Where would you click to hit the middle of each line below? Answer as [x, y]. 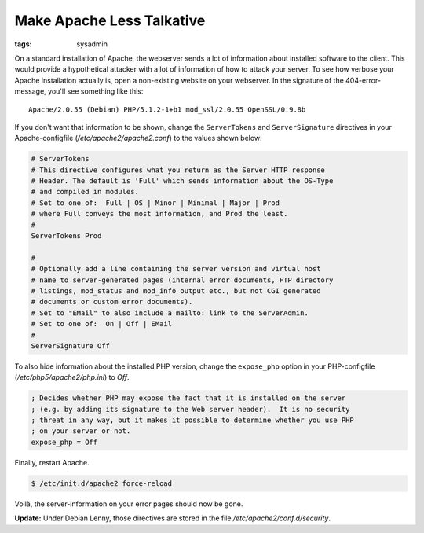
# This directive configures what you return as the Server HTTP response [178, 170]
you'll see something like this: [95, 91]
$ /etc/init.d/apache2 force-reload [102, 483]
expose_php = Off [64, 442]
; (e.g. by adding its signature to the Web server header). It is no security [190, 409]
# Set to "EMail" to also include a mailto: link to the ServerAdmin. [170, 313]
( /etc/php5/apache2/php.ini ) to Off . [72, 377]
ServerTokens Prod [66, 236]
